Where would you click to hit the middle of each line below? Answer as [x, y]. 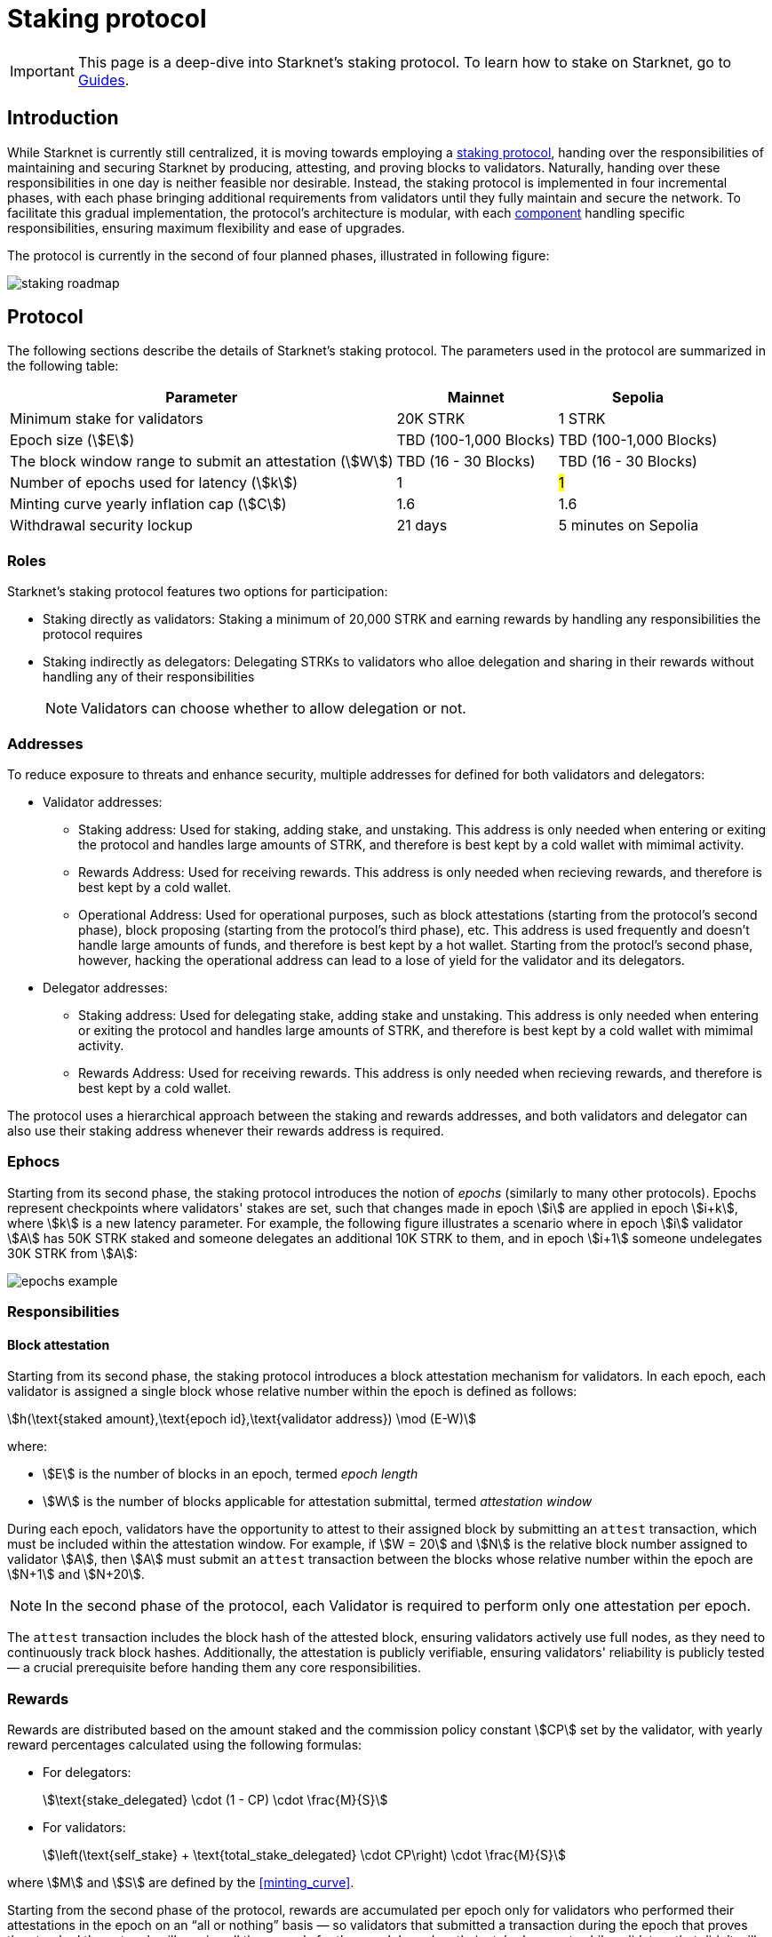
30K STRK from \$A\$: [72, 1253]
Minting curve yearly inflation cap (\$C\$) [148, 504]
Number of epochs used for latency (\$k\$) [154, 483]
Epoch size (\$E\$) [72, 440]
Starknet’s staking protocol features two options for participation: [198, 592]
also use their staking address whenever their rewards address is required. [226, 1130]
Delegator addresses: [105, 987]
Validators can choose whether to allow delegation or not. [274, 709]
